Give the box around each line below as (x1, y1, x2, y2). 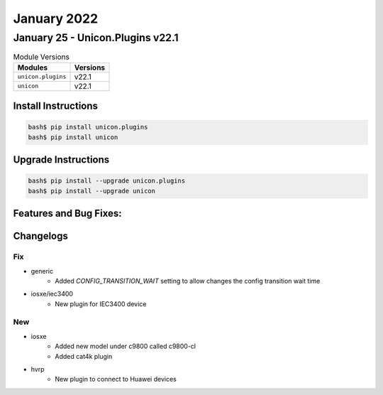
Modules (17, 63, 48, 72)
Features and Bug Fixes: (13, 207, 122, 220)
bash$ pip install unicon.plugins (28, 123, 148, 131)
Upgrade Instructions (13, 153, 110, 166)
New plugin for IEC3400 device (55, 299, 147, 308)
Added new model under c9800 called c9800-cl (55, 342, 196, 351)
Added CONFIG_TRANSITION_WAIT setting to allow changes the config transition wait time (55, 276, 321, 285)
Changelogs (13, 230, 69, 242)
